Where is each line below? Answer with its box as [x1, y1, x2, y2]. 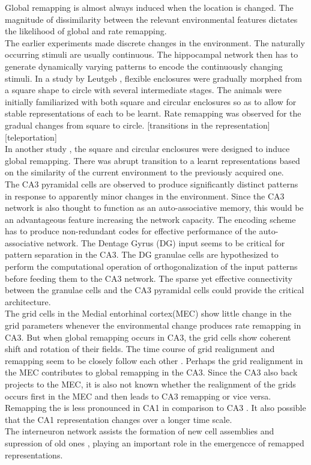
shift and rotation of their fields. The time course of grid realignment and [5, 342, 275, 355]
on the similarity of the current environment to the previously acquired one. [5, 166, 284, 178]
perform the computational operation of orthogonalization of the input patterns [5, 260, 298, 273]
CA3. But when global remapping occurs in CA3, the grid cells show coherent [5, 330, 291, 343]
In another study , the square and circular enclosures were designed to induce [5, 142, 290, 155]
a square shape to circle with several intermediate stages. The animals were [5, 84, 282, 96]
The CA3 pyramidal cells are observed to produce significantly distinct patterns [5, 177, 298, 190]
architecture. [5, 295, 51, 308]
